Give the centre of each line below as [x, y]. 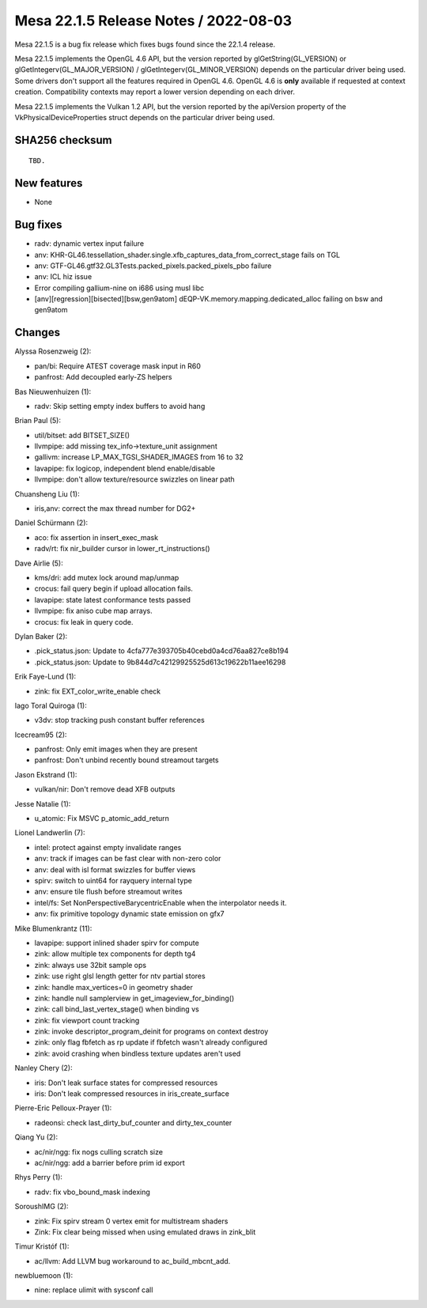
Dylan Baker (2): [41, 636]
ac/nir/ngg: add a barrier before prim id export [110, 1162]
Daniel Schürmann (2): [51, 523]
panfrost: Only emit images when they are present [116, 749]
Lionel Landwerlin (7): [50, 833]
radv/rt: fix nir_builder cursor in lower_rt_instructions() [122, 549]
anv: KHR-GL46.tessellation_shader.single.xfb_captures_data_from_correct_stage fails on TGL [187, 255]
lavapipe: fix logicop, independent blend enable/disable [125, 468]
